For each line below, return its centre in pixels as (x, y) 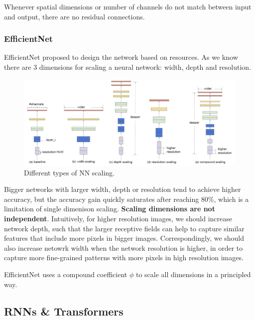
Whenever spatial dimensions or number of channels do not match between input (128, 6)
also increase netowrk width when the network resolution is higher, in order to (124, 247)
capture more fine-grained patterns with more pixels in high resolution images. (124, 257)
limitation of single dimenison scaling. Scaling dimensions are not (110, 209)
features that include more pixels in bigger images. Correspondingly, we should (124, 238)
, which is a (231, 199)
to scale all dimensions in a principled (193, 274)
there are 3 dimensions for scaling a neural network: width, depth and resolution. (128, 67)
